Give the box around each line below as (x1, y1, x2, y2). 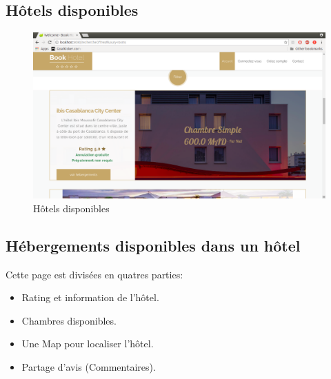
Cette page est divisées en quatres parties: (6, 267, 183, 281)
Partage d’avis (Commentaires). (21, 359, 156, 373)
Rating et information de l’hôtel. (21, 290, 159, 305)
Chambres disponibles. (21, 313, 117, 327)
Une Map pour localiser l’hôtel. (21, 336, 154, 351)
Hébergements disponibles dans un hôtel (6, 234, 301, 256)
